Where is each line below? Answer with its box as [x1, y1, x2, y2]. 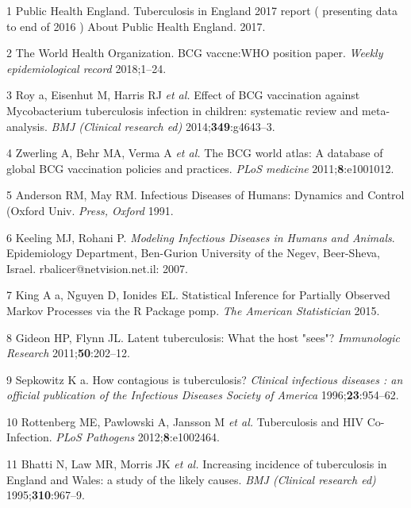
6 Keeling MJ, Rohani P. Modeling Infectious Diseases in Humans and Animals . [6, 229, 395, 245]
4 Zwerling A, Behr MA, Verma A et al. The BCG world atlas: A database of [6, 144, 383, 161]
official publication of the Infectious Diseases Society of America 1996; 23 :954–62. [6, 387, 399, 403]
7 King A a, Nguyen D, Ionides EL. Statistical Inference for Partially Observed [6, 287, 390, 303]
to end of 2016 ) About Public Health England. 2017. [6, 17, 266, 34]
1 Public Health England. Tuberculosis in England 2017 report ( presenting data [6, 2, 398, 18]
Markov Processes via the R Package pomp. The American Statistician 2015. [6, 302, 380, 318]
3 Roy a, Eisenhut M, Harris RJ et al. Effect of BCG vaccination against [6, 87, 360, 103]
